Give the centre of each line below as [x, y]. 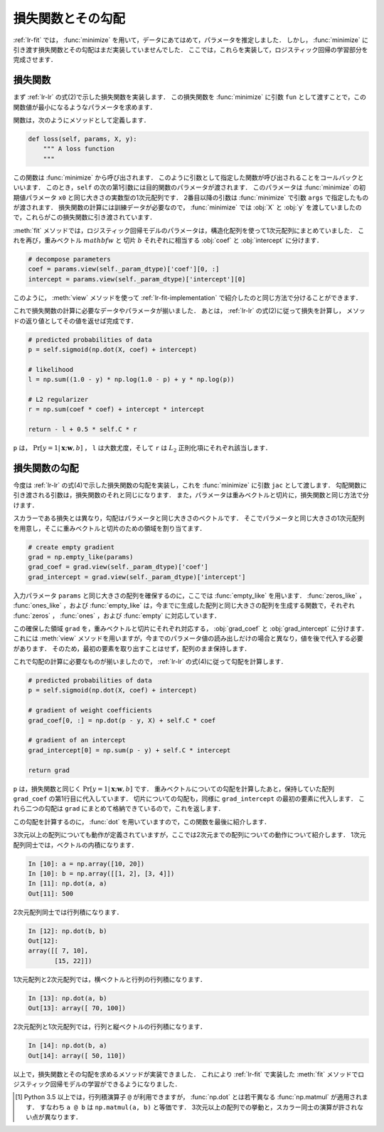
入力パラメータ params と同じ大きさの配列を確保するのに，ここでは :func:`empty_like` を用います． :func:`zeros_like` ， [189, 596]
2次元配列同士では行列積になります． [68, 912]
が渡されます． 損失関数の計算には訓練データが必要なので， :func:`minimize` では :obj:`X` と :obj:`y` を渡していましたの [187, 207]
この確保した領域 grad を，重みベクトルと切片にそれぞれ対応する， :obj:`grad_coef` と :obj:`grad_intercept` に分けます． [191, 628]
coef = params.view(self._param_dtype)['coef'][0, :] [124, 269]
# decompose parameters [70, 259]
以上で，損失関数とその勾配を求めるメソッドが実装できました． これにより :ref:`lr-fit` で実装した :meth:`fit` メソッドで [186, 1074]
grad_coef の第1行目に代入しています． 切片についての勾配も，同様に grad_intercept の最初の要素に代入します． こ [189, 799]
